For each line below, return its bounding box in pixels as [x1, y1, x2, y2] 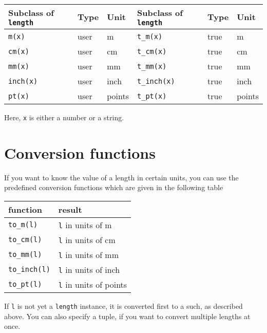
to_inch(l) [8, 265, 50, 274]
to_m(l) [8, 220, 38, 229]
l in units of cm [58, 233, 116, 246]
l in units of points [58, 278, 127, 290]
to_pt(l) [8, 280, 42, 289]
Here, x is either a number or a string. [4, 112, 124, 122]
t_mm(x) [137, 62, 167, 70]
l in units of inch [58, 263, 120, 275]
